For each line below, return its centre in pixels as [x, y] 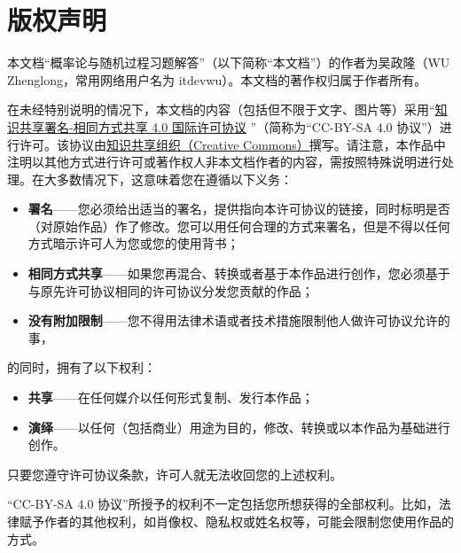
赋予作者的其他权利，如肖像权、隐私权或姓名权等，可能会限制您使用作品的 [236, 521]
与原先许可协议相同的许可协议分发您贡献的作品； [171, 290]
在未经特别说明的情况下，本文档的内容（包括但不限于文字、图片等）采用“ [221, 109]
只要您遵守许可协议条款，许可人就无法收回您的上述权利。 [175, 474]
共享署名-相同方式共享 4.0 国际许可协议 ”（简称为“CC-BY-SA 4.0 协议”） [229, 126]
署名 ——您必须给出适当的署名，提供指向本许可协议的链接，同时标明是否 [239, 209]
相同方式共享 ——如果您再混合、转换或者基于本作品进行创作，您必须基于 [239, 273]
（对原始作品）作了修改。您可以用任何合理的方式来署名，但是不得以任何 [239, 226]
